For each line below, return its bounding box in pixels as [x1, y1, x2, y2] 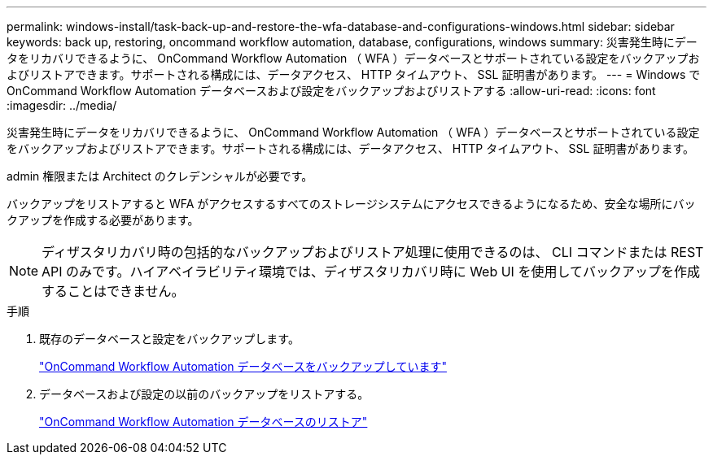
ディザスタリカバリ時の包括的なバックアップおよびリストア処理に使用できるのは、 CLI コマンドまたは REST [42, 244, 704, 260]
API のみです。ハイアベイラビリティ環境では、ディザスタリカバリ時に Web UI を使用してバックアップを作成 [42, 263, 700, 280]
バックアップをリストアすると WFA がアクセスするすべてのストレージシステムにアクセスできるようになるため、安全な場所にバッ [7, 197, 696, 211]
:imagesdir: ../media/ [7, 98, 117, 112]
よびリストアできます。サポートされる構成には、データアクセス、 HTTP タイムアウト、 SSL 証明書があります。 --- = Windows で [7, 67, 701, 81]
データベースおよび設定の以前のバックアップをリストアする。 [39, 387, 370, 401]
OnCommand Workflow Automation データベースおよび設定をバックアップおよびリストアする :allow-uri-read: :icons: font [7, 84, 656, 98]
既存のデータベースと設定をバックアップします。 [39, 332, 300, 346]
